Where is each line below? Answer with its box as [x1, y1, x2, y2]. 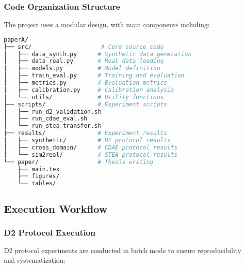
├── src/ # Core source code [4, 43, 164, 50]
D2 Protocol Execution [4, 226, 96, 238]
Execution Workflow [4, 201, 108, 216]
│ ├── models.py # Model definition [4, 65, 161, 72]
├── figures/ [17, 173, 60, 180]
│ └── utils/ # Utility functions [4, 93, 164, 101]
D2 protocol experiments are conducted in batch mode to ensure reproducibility [4, 245, 242, 255]
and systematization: [4, 254, 65, 265]
